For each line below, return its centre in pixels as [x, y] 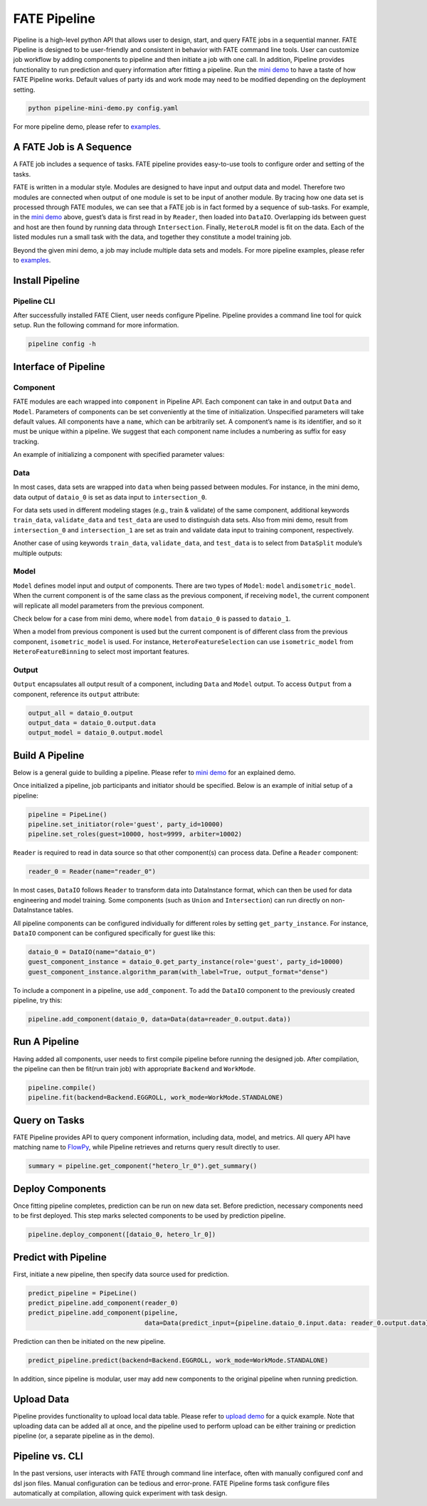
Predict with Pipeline [60, 1257]
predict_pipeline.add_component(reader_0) [103, 1303]
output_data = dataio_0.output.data [92, 723]
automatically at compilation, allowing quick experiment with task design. [120, 1493]
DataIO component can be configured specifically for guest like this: [115, 933]
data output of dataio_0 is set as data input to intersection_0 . [110, 497]
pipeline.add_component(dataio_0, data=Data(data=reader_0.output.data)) [159, 1019]
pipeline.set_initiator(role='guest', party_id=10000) [126, 825]
